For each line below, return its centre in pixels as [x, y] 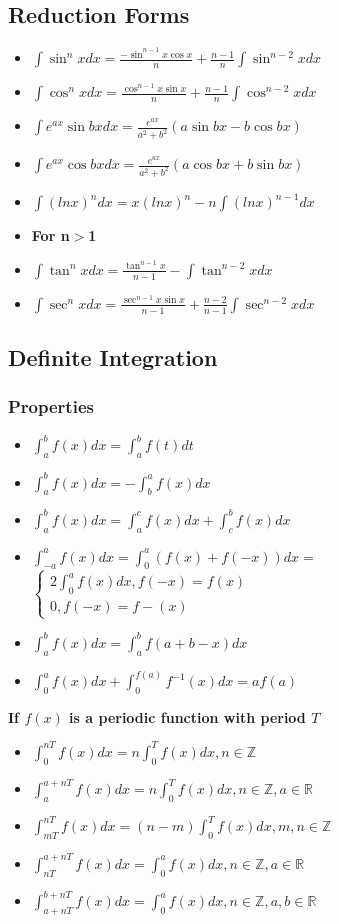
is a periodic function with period [187, 716]
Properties [51, 406]
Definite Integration [113, 357]
